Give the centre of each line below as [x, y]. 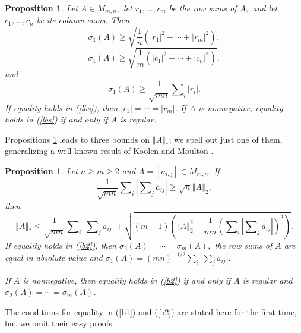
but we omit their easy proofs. [60, 323]
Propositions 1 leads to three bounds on [77, 139]
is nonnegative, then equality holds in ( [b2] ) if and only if [127, 280]
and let [265, 8]
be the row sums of [203, 8]
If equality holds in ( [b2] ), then [61, 245]
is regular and [267, 280]
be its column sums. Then [83, 20]
